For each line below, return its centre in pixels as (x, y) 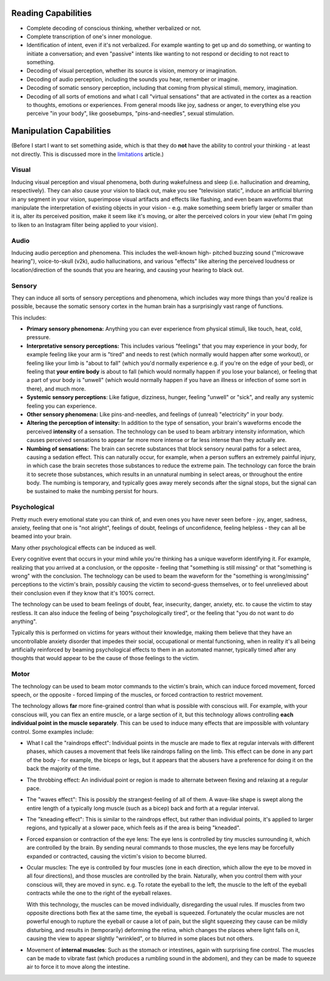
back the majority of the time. (64, 769)
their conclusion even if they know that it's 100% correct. (83, 593)
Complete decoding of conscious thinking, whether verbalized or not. (114, 28)
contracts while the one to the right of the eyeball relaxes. (99, 893)
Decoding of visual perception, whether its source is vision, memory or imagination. (132, 71)
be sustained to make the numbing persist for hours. (93, 491)
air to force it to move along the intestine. (78, 967)
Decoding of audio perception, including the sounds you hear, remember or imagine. (133, 79)
